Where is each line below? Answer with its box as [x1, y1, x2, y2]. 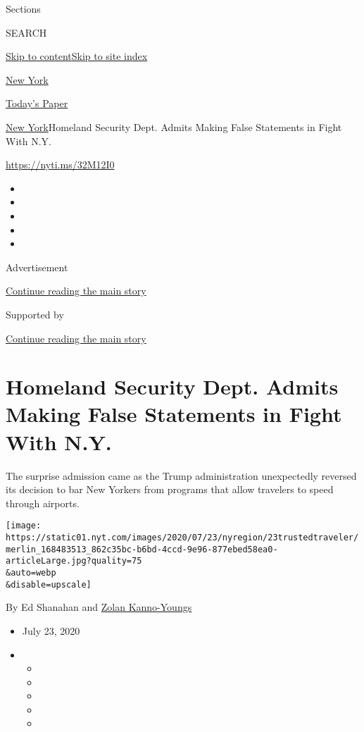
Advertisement [6, 259, 68, 274]
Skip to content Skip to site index [6, 49, 148, 63]
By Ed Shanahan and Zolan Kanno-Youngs [6, 600, 192, 614]
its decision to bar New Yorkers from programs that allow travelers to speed [6, 482, 334, 497]
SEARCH [6, 25, 47, 39]
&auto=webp [6, 568, 56, 578]
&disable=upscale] [6, 579, 92, 590]
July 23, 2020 [22, 623, 80, 638]
